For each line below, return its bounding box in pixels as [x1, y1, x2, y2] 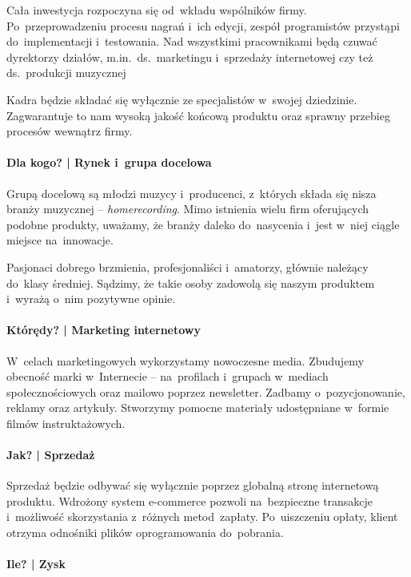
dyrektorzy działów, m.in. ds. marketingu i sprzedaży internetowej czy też [6, 48, 373, 65]
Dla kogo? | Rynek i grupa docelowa [6, 154, 212, 171]
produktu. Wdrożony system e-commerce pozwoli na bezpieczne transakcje [6, 492, 373, 509]
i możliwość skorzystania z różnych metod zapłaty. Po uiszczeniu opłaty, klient [6, 508, 398, 525]
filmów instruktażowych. [6, 414, 126, 431]
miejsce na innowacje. [6, 232, 114, 248]
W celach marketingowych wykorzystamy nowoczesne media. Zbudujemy [6, 352, 365, 369]
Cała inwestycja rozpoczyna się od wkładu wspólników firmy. [6, 2, 307, 18]
